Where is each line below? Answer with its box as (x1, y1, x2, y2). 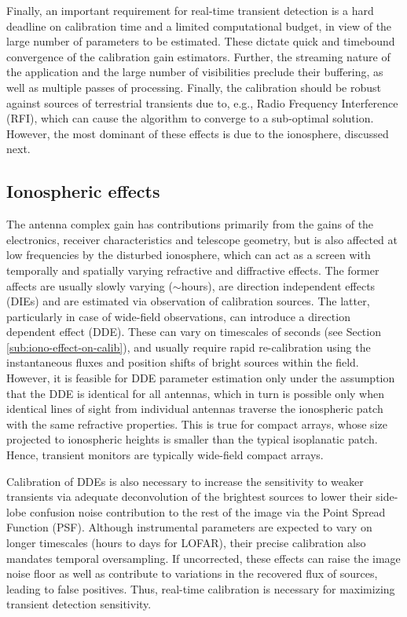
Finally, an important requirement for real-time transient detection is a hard (6, 2, 374, 18)
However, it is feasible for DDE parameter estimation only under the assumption (6, 370, 395, 386)
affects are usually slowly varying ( (6, 277, 173, 294)
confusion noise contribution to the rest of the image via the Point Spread (29, 503, 386, 520)
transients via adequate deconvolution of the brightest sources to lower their (6, 488, 372, 505)
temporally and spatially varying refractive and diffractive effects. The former (6, 261, 379, 278)
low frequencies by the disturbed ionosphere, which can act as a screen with (6, 246, 371, 263)
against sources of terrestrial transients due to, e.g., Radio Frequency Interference (6, 94, 398, 111)
